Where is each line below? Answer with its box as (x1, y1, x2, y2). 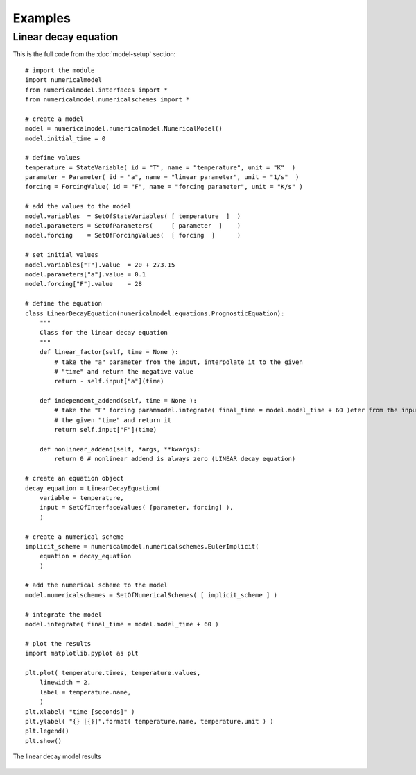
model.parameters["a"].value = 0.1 (25, 270, 146, 278)
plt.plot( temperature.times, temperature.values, (25, 669, 201, 676)
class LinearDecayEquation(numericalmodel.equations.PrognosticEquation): (25, 309, 285, 317)
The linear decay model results (12, 752, 102, 760)
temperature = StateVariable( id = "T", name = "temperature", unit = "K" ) (25, 163, 296, 172)
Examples (12, 10, 71, 26)
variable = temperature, (39, 494, 124, 501)
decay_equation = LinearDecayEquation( (25, 484, 161, 492)
